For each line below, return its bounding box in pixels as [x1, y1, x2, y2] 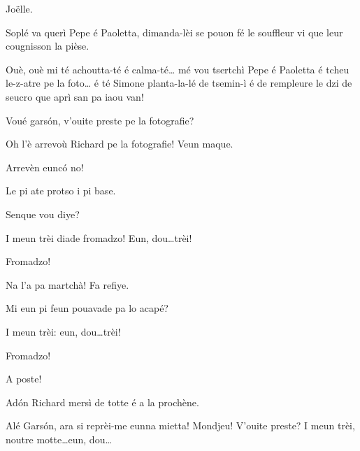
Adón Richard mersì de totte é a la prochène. [6, 394, 199, 409]
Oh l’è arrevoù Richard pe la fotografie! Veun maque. [6, 136, 233, 151]
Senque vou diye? [6, 206, 80, 221]
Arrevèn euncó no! [6, 159, 84, 174]
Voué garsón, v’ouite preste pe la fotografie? [6, 113, 194, 127]
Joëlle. [6, 1, 33, 15]
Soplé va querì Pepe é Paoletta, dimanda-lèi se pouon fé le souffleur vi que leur [6, 24, 343, 39]
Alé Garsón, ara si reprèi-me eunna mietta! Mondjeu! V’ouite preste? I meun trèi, [6, 418, 355, 433]
